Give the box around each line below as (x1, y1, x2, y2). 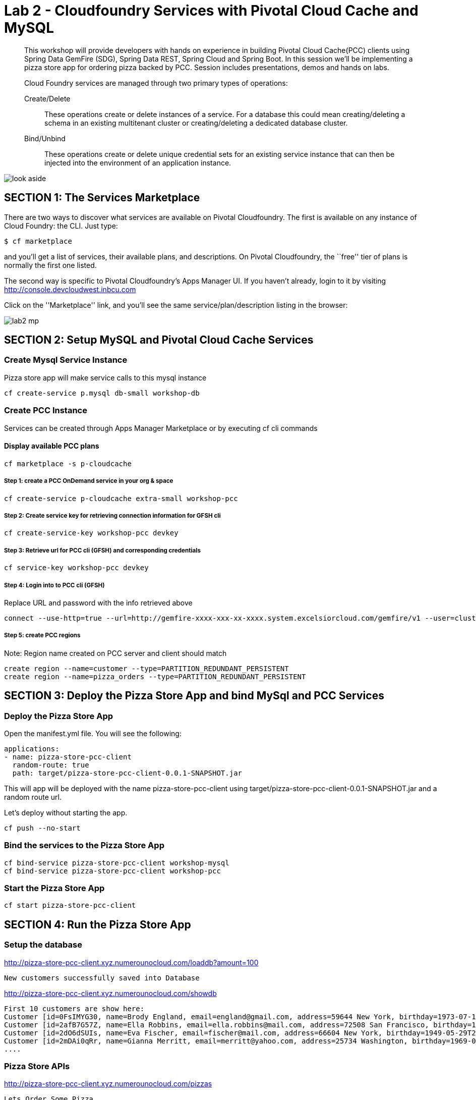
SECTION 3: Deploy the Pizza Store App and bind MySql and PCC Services (4, 689, 384, 702)
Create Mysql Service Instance (4, 355, 128, 365)
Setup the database (4, 940, 82, 950)
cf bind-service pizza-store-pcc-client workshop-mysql (4, 858, 229, 867)
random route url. (4, 792, 62, 801)
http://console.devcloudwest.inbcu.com (4, 285, 136, 294)
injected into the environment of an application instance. (44, 158, 231, 167)
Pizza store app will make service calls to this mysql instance (4, 373, 207, 382)
